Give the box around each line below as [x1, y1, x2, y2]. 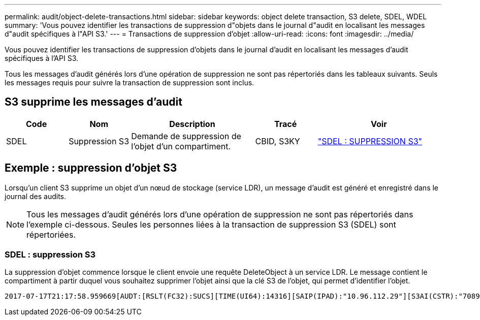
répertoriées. [26, 229, 76, 240]
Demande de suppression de [131, 131, 241, 141]
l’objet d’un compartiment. [131, 141, 231, 151]
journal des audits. [5, 191, 67, 201]
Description [169, 118, 215, 129]
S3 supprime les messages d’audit [5, 95, 182, 109]
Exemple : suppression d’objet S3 [5, 162, 177, 175]
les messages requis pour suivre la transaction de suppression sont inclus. [5, 78, 254, 87]
